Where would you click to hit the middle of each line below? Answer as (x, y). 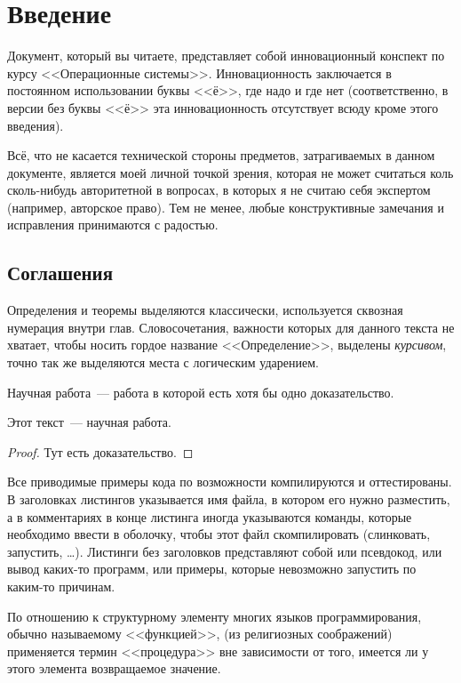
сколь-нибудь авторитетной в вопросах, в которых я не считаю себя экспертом (219, 190)
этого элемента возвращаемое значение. (114, 668)
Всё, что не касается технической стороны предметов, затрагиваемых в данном (221, 155)
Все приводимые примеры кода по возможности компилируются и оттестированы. (230, 482)
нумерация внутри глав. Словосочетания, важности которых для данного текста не (231, 327)
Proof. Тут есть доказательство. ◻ (100, 451)
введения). (36, 125)
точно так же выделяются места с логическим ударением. (163, 362)
